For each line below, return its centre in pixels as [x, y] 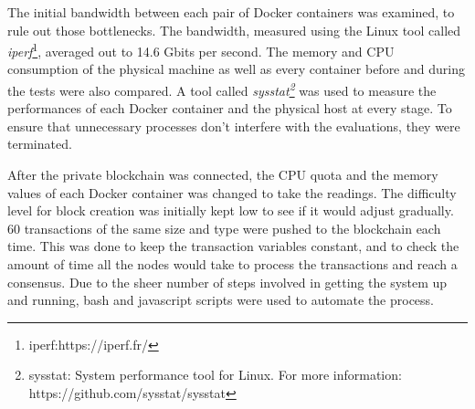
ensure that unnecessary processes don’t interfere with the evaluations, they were [234, 126]
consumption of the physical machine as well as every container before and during [236, 69]
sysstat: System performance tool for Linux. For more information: [215, 375]
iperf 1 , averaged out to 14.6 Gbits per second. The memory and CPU [201, 50]
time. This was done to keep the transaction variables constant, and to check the [233, 246]
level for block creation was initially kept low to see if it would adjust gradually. [231, 210]
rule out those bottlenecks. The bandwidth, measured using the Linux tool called [234, 30]
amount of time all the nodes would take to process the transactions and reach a [232, 264]
